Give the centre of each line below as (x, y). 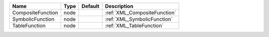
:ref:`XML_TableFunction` (134, 26)
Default (90, 6)
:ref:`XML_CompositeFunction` (140, 13)
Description (119, 6)
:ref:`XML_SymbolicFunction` (139, 19)
